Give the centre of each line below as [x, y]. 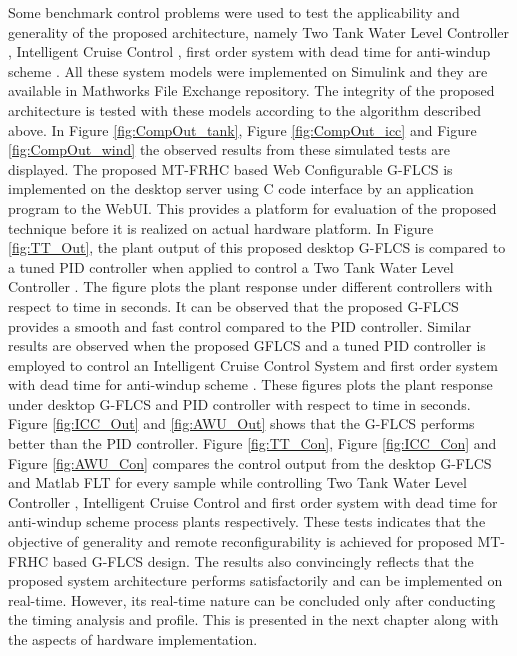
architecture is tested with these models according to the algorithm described [245, 109]
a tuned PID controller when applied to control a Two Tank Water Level [231, 266]
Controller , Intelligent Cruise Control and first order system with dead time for [253, 501]
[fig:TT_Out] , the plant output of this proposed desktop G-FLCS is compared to [257, 247]
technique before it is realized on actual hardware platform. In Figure [221, 227]
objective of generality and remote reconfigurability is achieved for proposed [240, 541]
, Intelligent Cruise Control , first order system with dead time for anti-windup [249, 51]
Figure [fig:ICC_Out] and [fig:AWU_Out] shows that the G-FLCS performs [241, 423]
